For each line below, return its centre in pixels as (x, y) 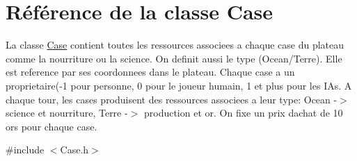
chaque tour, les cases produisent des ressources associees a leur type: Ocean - (172, 99)
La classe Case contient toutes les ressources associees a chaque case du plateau (175, 45)
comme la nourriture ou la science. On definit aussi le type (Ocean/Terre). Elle (174, 58)
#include (25, 150)
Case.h (74, 150)
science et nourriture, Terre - (67, 113)
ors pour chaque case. (51, 126)
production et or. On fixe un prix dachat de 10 (243, 113)
